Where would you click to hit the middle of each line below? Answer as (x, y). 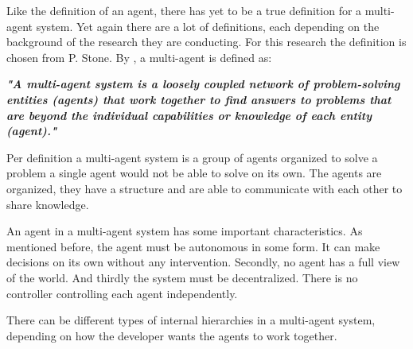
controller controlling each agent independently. (122, 293)
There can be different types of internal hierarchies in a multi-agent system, (191, 320)
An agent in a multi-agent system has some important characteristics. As (185, 231)
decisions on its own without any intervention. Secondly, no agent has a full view (203, 262)
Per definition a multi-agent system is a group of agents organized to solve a (192, 157)
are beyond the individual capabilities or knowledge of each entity (189, 115)
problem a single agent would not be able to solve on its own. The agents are (194, 173)
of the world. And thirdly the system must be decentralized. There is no (182, 277)
